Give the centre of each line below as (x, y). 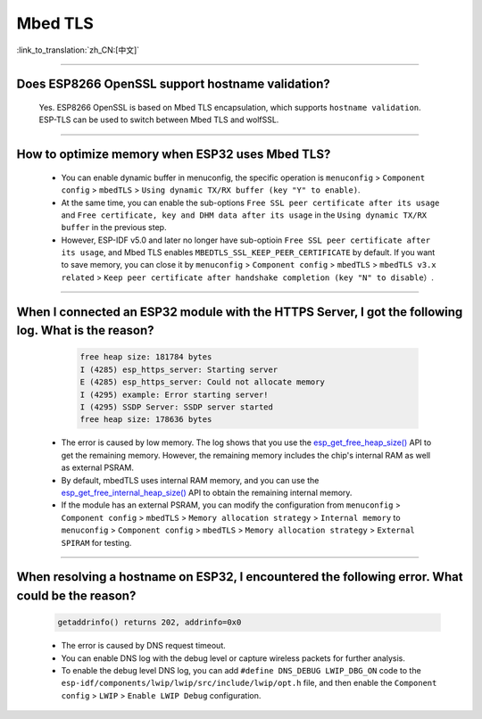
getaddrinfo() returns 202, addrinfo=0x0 (150, 623)
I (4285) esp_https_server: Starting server (179, 369)
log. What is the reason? (86, 331)
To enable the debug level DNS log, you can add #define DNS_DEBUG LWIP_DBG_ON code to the (241, 670)
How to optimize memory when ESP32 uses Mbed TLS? (174, 155)
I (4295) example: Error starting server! (174, 394)
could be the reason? (76, 595)
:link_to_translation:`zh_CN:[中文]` (78, 50)
